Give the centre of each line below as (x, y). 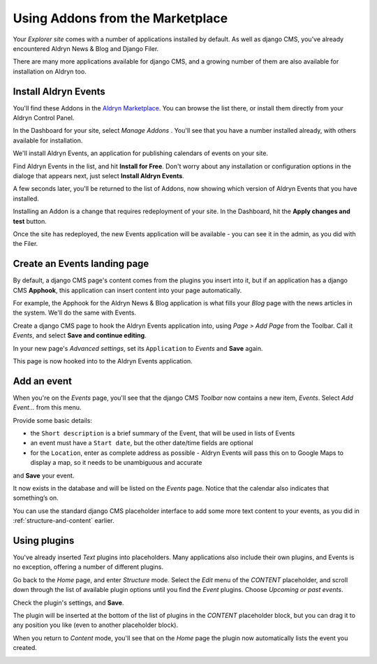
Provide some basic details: (52, 420)
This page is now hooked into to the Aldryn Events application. (103, 361)
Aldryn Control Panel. (44, 118)
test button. (30, 221)
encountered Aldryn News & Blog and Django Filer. (86, 48)
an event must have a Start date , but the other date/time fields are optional (142, 443)
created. (25, 648)
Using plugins (44, 541)
